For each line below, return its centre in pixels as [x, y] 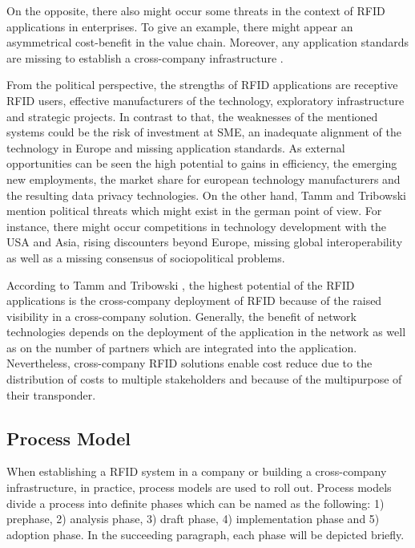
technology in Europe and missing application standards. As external [176, 147]
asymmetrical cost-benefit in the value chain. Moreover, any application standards [208, 42]
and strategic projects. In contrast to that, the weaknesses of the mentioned [192, 116]
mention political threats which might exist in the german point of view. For [194, 211]
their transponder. [51, 394]
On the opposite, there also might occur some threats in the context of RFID [196, 10]
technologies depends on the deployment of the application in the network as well [206, 332]
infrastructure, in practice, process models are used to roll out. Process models [199, 487]
